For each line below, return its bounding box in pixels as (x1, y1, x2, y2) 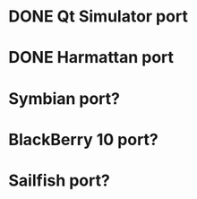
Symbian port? (8, 88, 120, 108)
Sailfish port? (8, 170, 111, 190)
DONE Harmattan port (8, 48, 175, 68)
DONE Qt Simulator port (8, 6, 189, 27)
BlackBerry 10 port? (8, 129, 158, 150)
